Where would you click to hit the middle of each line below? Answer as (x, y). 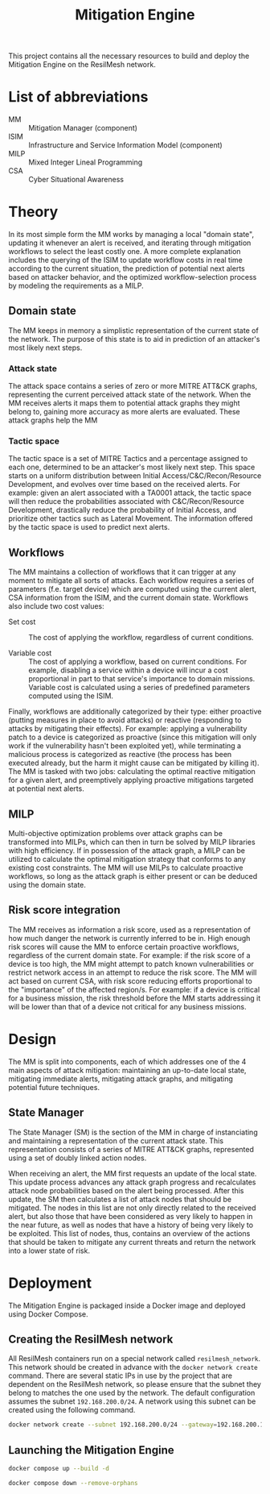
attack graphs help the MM (53, 420)
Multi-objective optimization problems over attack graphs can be (116, 834)
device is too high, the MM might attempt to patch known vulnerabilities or (131, 963)
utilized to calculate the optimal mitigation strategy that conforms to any (127, 859)
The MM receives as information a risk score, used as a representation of (130, 930)
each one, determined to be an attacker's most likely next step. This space (132, 467)
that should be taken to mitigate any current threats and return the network (132, 1242)
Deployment (50, 1283)
